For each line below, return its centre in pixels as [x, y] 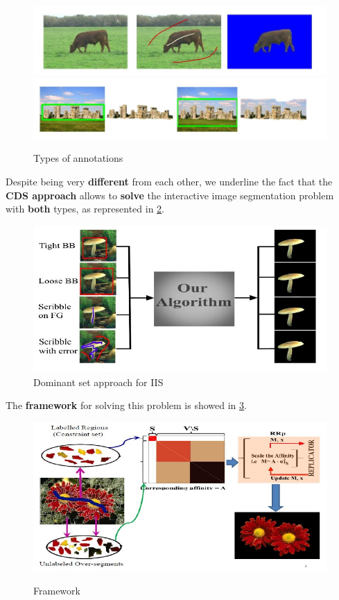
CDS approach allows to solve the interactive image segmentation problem [170, 195]
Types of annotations [78, 158]
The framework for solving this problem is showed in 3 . [126, 405]
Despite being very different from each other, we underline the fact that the [169, 182]
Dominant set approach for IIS [98, 382]
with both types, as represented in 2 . [85, 209]
